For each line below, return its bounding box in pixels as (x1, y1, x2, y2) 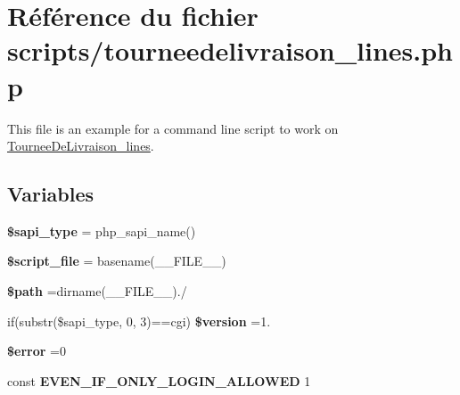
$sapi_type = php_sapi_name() (7, 221, 196, 240)
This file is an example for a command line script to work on (7, 119, 339, 137)
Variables (7, 180, 94, 208)
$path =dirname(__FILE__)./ (7, 282, 187, 300)
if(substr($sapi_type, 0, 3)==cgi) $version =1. (7, 311, 271, 330)
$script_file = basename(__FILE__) (7, 251, 226, 270)
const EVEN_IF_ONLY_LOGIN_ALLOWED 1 (7, 371, 311, 390)
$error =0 (7, 342, 66, 360)
